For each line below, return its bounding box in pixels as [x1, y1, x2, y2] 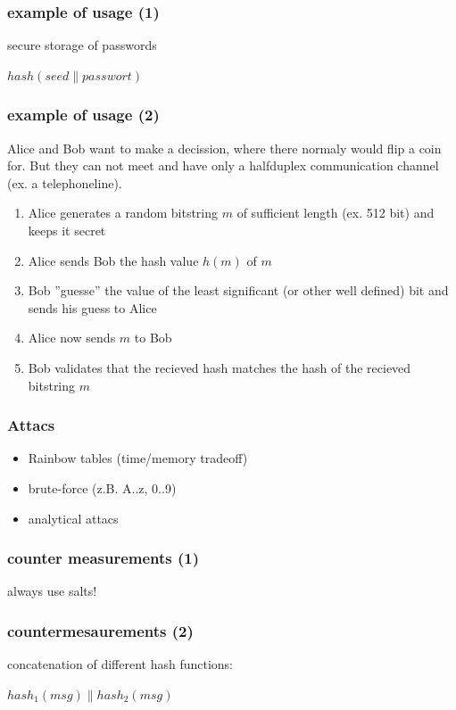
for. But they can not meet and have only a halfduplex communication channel [7, 156, 439, 175]
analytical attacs [28, 508, 119, 527]
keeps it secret [28, 221, 106, 239]
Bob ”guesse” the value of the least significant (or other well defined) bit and [28, 281, 449, 300]
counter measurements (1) [7, 547, 200, 569]
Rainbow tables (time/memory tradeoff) [28, 449, 248, 467]
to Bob [134, 328, 172, 347]
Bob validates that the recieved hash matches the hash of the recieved [28, 358, 411, 376]
